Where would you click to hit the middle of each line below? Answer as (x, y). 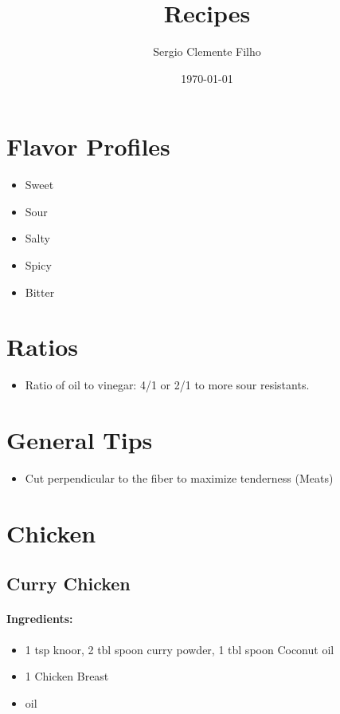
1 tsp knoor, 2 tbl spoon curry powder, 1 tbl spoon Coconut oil (180, 649)
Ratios (43, 347)
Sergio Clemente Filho (207, 51)
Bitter (40, 292)
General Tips (80, 440)
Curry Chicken (68, 584)
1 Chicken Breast (67, 676)
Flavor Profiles (88, 146)
